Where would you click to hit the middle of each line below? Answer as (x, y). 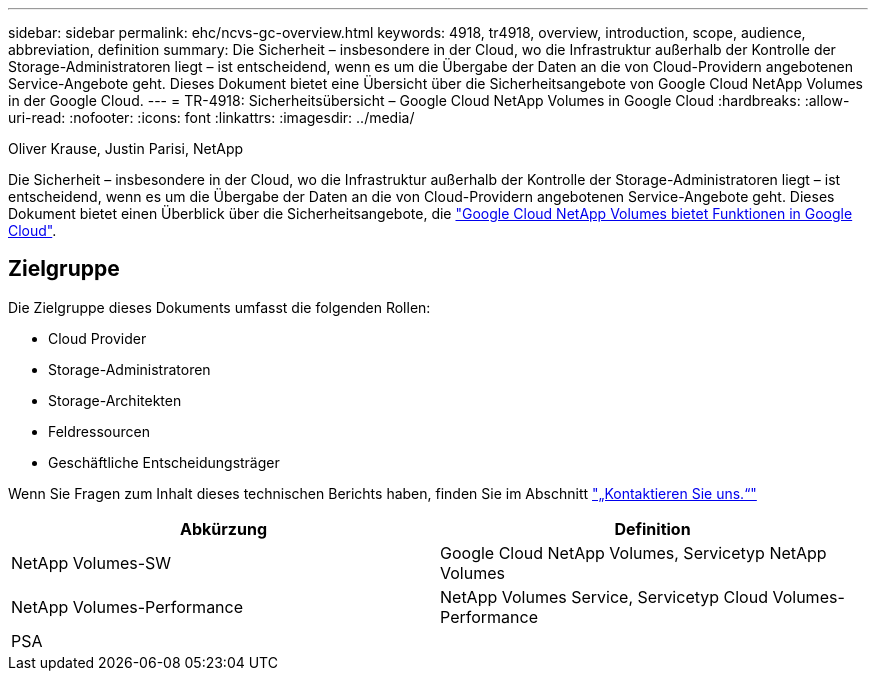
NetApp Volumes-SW (91, 562)
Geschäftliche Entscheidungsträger (164, 462)
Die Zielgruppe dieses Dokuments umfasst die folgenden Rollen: (219, 307)
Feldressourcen (99, 431)
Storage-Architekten (115, 400)
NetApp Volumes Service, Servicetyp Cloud (604, 596)
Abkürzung (223, 528)
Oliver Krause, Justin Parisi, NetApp (126, 148)
